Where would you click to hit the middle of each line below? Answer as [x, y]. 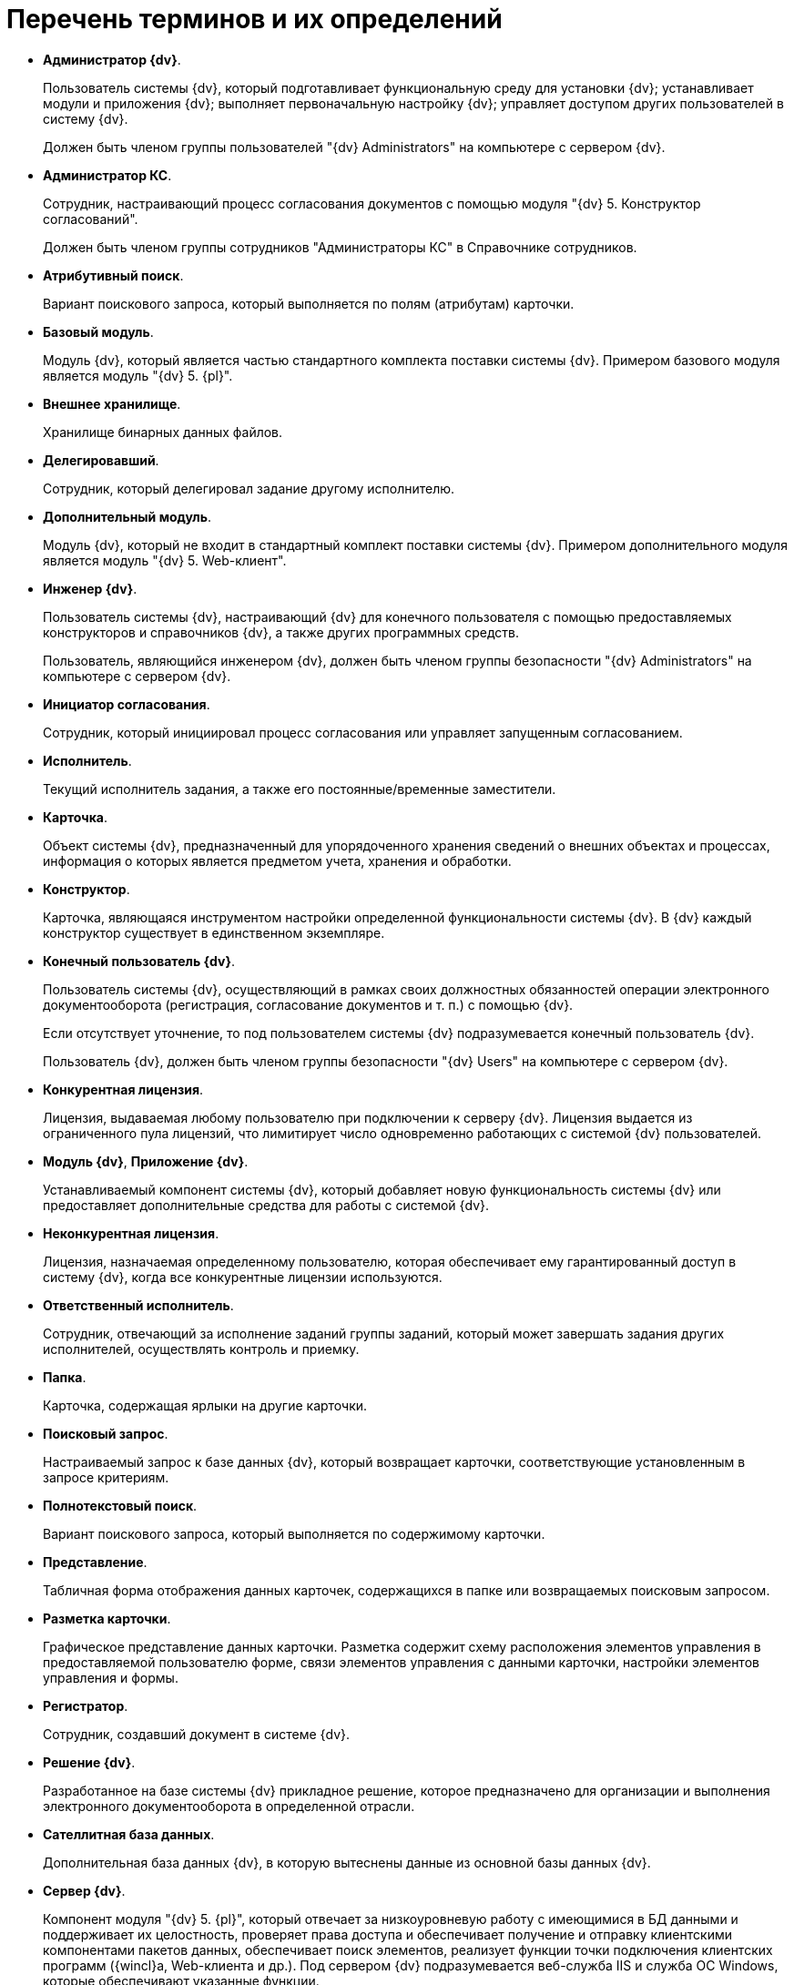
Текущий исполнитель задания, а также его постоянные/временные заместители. [300, 789]
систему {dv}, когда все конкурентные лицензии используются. [243, 1277]
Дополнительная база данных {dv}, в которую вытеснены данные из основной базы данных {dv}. [347, 1862]
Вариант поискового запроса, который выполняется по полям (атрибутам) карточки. [309, 303]
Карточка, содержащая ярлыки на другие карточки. [205, 1405]
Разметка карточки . [107, 1618]
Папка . [65, 1377]
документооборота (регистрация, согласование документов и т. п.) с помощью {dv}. [308, 1004]
